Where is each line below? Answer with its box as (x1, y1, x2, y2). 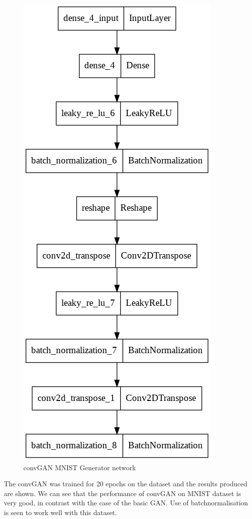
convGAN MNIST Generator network (23, 462, 136, 472)
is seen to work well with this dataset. (4, 507, 117, 517)
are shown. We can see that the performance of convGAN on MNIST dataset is (4, 488, 241, 498)
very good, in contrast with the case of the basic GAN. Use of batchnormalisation (4, 498, 248, 508)
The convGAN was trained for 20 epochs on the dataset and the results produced (4, 479, 248, 489)
